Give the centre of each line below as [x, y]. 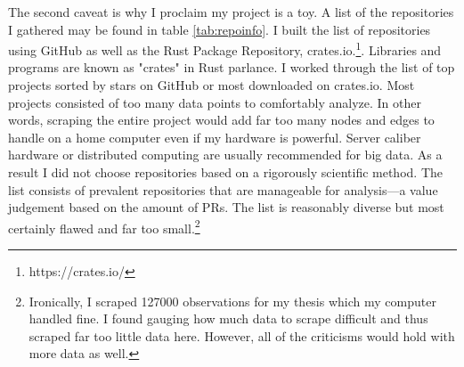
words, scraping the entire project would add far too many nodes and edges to [221, 120]
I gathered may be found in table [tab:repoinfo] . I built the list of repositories [220, 29]
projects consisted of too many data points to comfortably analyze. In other [215, 102]
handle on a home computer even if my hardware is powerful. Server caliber [215, 137]
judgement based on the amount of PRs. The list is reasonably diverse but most [226, 207]
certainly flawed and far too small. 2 [104, 226]
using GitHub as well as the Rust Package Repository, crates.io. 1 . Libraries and [225, 49]
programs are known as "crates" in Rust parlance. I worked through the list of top [232, 67]
